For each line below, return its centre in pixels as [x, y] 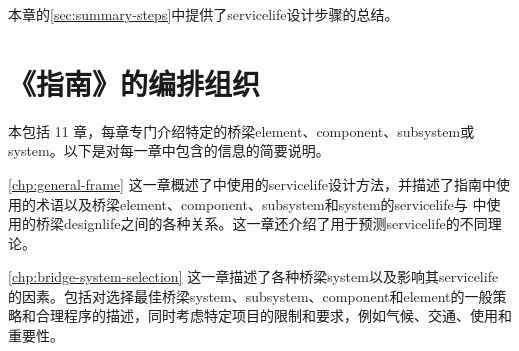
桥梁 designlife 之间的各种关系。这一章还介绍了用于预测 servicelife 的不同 [261, 223]
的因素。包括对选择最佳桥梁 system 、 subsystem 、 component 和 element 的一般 [250, 295]
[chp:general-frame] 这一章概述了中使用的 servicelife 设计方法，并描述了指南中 [252, 183]
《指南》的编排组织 [134, 82]
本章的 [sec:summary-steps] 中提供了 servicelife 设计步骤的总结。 [203, 14]
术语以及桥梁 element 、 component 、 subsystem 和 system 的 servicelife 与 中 [261, 203]
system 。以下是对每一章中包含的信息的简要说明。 [169, 150]
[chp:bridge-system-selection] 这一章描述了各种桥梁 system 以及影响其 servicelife [253, 276]
